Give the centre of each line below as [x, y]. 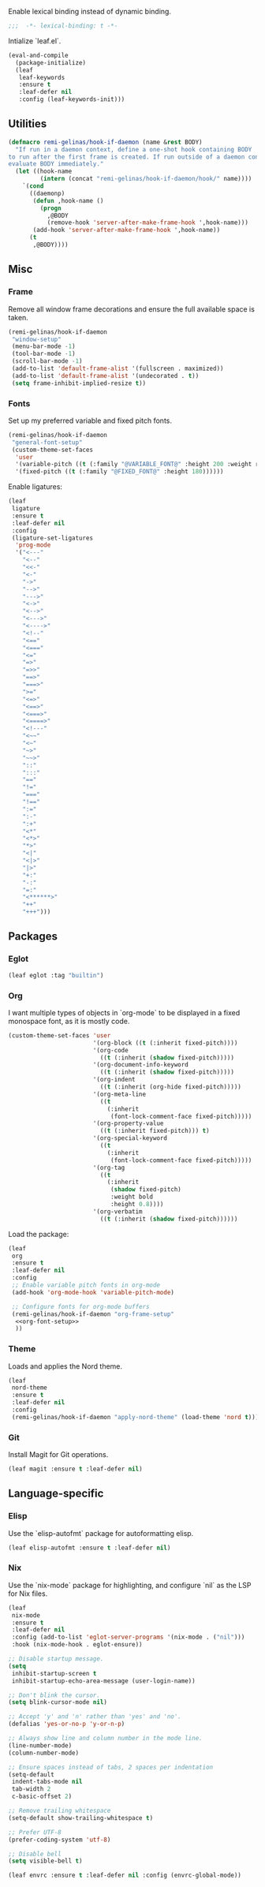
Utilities [28, 124]
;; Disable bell [35, 1854]
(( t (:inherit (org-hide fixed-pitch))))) [171, 1087]
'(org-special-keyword [130, 1138]
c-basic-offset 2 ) [42, 1797]
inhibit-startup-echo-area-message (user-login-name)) [103, 1681]
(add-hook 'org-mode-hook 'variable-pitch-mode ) [93, 1292]
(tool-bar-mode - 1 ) [44, 354]
